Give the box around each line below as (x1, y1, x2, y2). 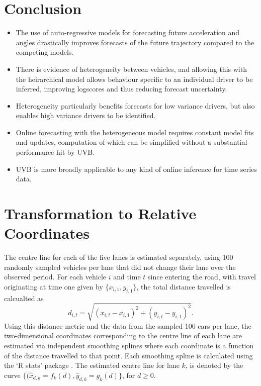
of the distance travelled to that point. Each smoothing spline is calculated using (4, 350, 253, 360)
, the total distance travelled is (136, 281, 231, 292)
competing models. (16, 47, 74, 57)
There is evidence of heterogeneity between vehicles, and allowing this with (16, 63, 247, 74)
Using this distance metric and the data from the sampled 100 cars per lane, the (4, 320, 251, 331)
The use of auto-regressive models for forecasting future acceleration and (16, 27, 240, 38)
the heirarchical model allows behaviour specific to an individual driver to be (16, 73, 253, 84)
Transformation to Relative (4, 203, 197, 224)
